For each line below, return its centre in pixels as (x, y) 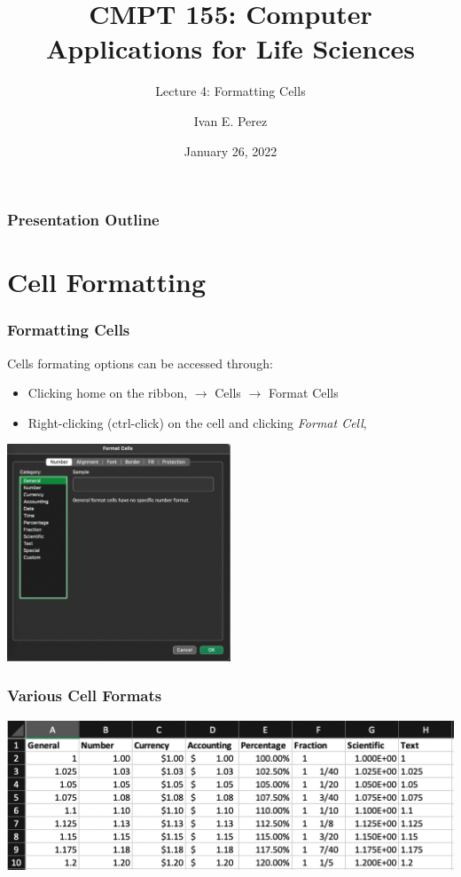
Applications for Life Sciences (230, 48)
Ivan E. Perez (230, 120)
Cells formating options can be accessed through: (140, 363)
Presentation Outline (83, 220)
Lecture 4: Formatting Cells (230, 91)
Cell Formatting (107, 282)
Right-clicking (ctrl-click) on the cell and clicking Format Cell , (197, 422)
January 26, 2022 (230, 150)
